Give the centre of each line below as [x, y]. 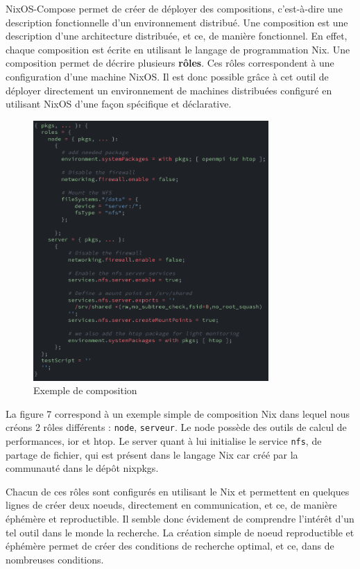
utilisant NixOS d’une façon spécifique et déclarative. [119, 104]
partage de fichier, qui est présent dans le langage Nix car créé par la [152, 454]
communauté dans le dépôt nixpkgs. [82, 468]
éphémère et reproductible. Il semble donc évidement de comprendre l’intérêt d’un [180, 519]
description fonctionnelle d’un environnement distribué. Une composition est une [177, 22]
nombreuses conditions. [55, 559]
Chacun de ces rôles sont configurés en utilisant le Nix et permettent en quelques [178, 491]
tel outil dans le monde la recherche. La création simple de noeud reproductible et [180, 532]
